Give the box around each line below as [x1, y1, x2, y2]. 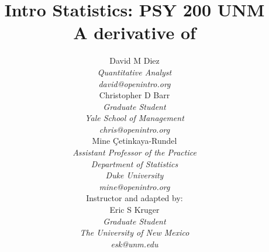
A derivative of [73, 20, 196, 44]
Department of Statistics [91, 157, 178, 170]
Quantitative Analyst [97, 65, 172, 78]
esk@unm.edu [111, 237, 158, 250]
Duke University [105, 169, 164, 181]
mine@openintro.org [99, 180, 170, 192]
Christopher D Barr [99, 89, 170, 101]
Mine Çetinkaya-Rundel [92, 134, 177, 147]
